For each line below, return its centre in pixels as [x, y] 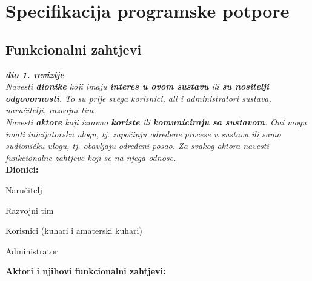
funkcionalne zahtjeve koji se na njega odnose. [91, 157]
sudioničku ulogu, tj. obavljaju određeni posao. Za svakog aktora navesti [137, 146]
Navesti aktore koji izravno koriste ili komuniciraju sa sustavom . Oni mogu [156, 121]
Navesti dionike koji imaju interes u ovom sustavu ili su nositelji [138, 86]
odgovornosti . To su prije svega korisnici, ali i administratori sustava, [138, 98]
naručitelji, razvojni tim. [51, 110]
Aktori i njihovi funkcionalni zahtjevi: [86, 271]
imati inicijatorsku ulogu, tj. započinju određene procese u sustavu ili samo [143, 134]
